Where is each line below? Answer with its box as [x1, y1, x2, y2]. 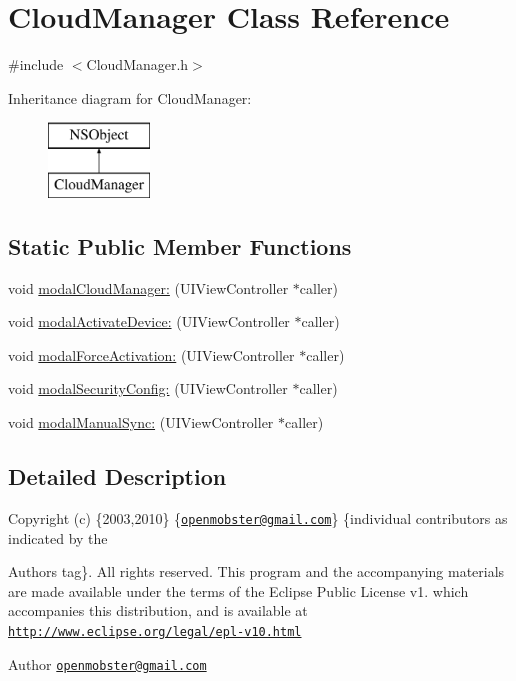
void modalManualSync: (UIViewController [8, 412, 274, 433]
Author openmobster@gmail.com [8, 653, 207, 674]
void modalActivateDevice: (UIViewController [8, 311, 290, 332]
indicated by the [8, 527, 108, 548]
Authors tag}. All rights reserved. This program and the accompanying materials [8, 561, 505, 582]
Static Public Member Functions [8, 230, 352, 261]
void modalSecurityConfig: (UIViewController [8, 378, 288, 399]
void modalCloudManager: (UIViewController [8, 277, 289, 298]
